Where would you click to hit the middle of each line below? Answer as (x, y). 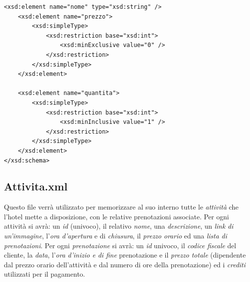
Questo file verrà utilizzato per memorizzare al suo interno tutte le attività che (121, 207)
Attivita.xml (36, 186)
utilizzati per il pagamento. (45, 274)
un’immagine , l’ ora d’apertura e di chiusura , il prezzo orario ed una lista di (116, 236)
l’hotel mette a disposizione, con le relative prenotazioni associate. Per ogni (116, 216)
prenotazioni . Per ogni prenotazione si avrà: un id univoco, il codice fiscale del (120, 245)
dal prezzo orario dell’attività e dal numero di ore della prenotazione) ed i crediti (125, 264)
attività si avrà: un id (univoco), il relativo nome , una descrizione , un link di (119, 226)
